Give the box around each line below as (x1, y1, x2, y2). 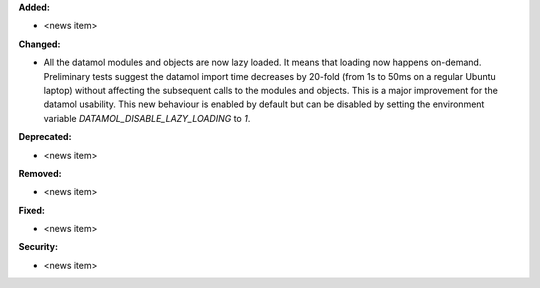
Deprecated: (18, 131, 72, 143)
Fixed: (18, 204, 45, 216)
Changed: (18, 38, 61, 50)
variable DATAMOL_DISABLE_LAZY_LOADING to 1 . (43, 112, 251, 124)
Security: (18, 241, 59, 253)
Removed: (18, 167, 62, 179)
